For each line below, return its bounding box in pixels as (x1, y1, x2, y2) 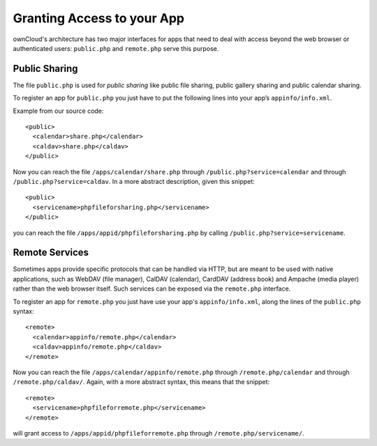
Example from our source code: (13, 107, 104, 115)
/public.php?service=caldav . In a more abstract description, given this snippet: (13, 177, 255, 185)
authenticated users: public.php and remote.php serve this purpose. (13, 44, 219, 52)
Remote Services (13, 247, 89, 259)
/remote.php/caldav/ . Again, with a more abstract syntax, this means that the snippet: (13, 378, 270, 386)
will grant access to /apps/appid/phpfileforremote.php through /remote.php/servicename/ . (13, 429, 304, 437)
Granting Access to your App (13, 10, 185, 26)
